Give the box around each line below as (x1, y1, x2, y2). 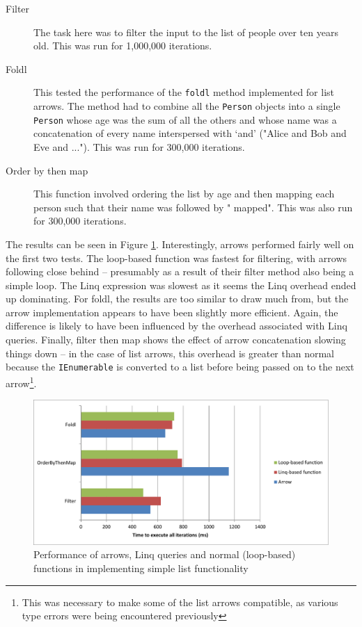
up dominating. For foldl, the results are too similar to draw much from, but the (6, 291, 349, 306)
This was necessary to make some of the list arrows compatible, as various (22, 594, 338, 609)
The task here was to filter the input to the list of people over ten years (33, 24, 338, 39)
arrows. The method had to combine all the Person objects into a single (33, 99, 340, 113)
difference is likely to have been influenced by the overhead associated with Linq (6, 318, 347, 333)
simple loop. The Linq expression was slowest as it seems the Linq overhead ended (6, 277, 356, 292)
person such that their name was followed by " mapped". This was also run (33, 199, 353, 214)
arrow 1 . (6, 373, 37, 390)
